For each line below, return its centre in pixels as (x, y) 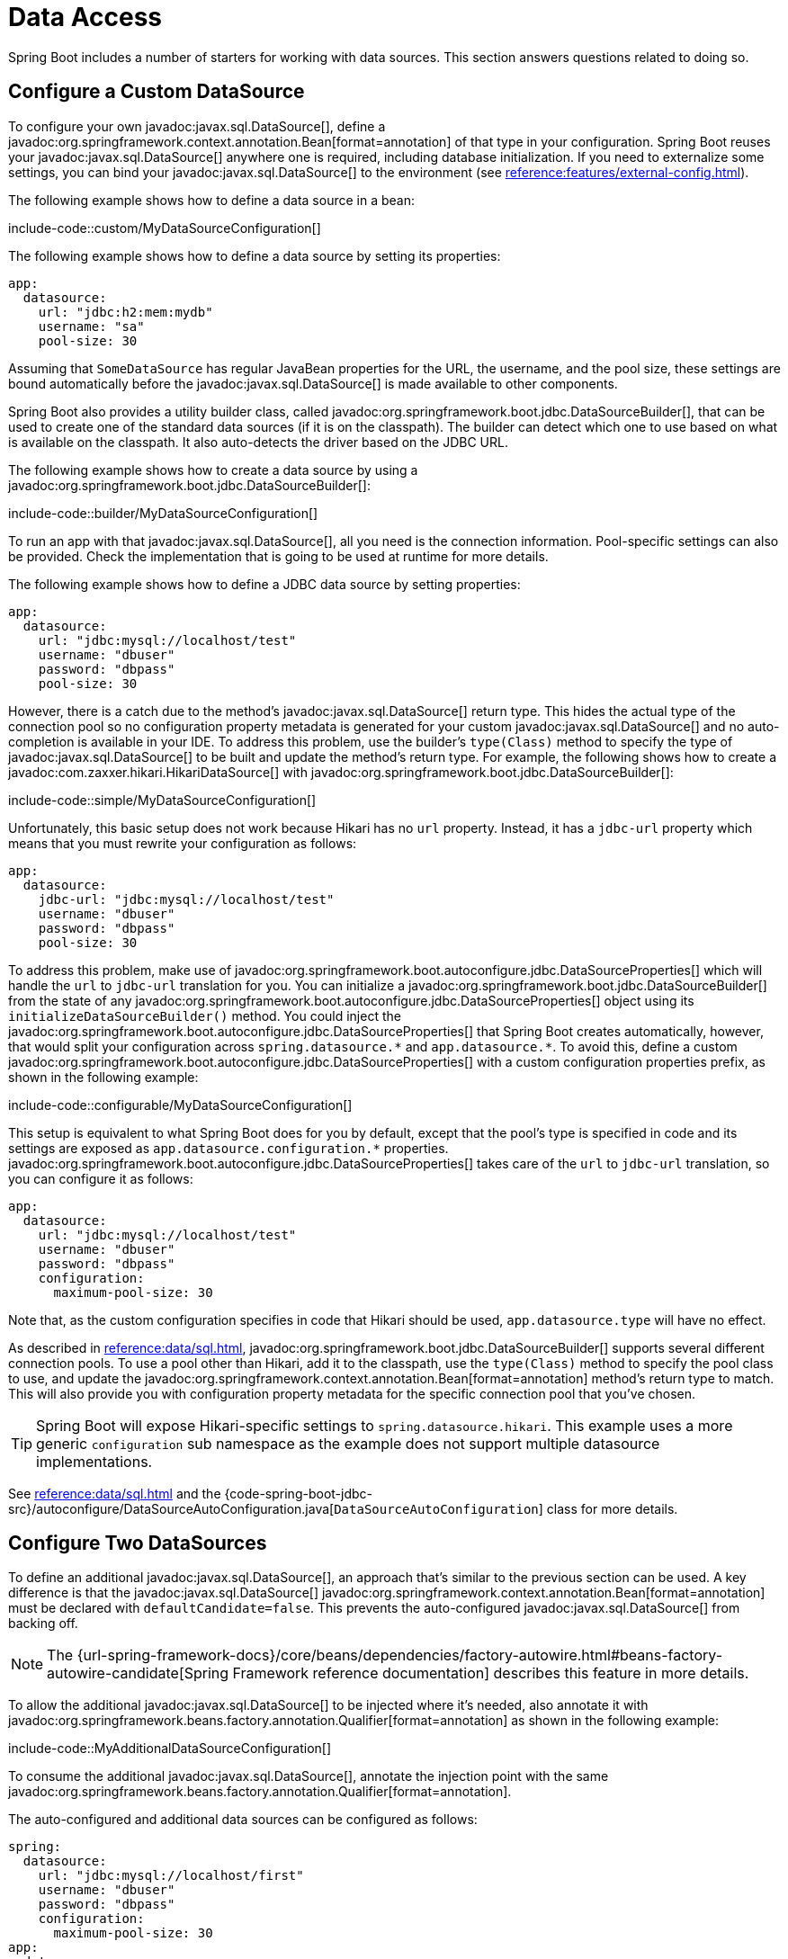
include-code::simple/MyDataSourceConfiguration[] (162, 800)
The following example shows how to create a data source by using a (213, 470)
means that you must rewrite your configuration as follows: (183, 843)
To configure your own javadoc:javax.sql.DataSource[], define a (197, 126)
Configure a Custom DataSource (157, 92)
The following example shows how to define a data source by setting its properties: (255, 255)
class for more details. (612, 1508)
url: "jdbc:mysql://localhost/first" (171, 1876)
